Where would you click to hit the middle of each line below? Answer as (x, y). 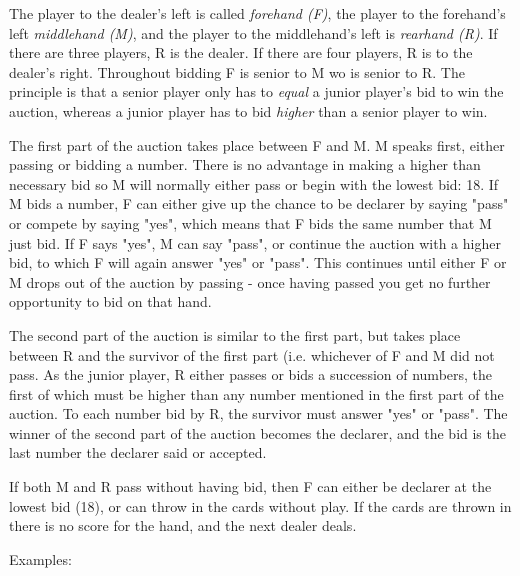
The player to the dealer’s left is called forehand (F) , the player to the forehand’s (257, 13)
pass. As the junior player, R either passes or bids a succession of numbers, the (251, 374)
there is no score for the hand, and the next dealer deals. (183, 525)
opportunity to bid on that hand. (110, 301)
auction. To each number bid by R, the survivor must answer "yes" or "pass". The (258, 413)
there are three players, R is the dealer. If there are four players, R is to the (241, 52)
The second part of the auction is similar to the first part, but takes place (235, 334)
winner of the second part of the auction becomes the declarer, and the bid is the (257, 432)
